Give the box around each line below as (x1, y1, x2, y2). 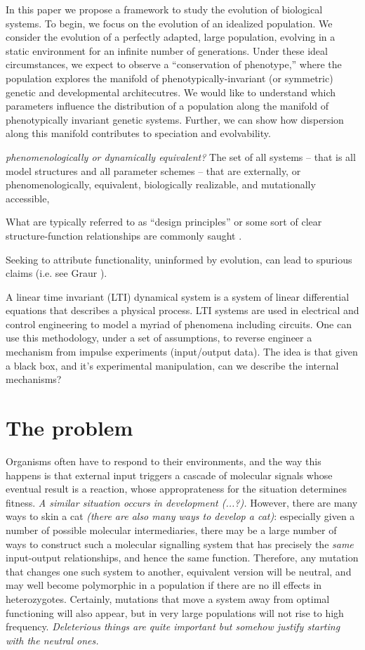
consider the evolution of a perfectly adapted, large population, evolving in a (6, 30, 336, 44)
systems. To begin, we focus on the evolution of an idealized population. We (6, 15, 333, 30)
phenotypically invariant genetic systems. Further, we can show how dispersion (6, 112, 344, 126)
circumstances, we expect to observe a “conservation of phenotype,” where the (6, 57, 342, 72)
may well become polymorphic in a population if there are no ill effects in (6, 578, 322, 592)
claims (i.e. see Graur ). (6, 266, 107, 280)
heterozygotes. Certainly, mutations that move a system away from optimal (6, 591, 330, 606)
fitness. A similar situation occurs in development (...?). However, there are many (6, 495, 358, 509)
